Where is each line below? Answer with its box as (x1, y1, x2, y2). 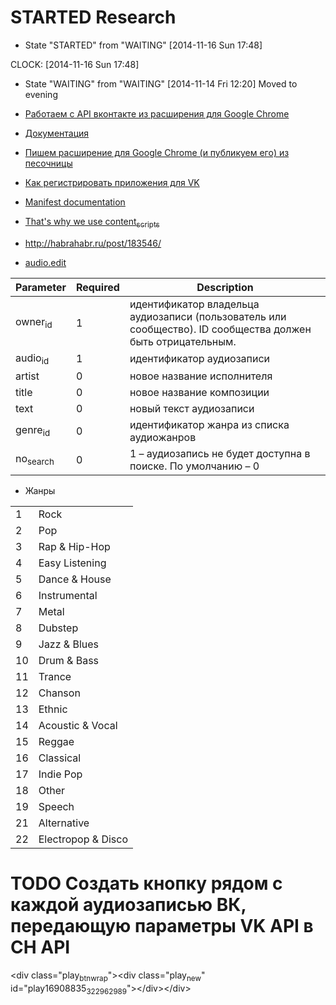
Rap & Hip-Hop (38, 539, 111, 553)
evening (24, 88, 58, 100)
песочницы (24, 157, 73, 169)
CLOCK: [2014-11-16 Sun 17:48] (10, 58, 140, 70)
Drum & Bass (38, 653, 100, 667)
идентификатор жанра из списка (129, 417, 290, 431)
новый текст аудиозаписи (129, 401, 255, 415)
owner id (15, 315, 53, 331)
